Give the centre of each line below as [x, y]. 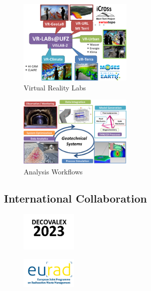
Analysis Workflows [53, 171]
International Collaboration [75, 198]
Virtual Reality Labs [55, 87]
